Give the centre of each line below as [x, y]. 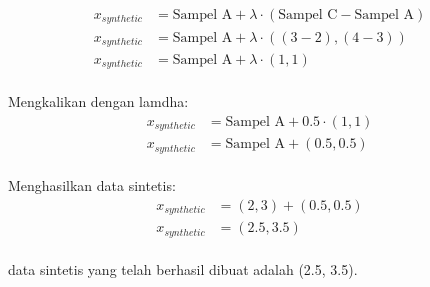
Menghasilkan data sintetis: [92, 185]
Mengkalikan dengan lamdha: [98, 101]
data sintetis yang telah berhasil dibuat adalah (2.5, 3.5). [183, 269]
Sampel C [308, 15]
